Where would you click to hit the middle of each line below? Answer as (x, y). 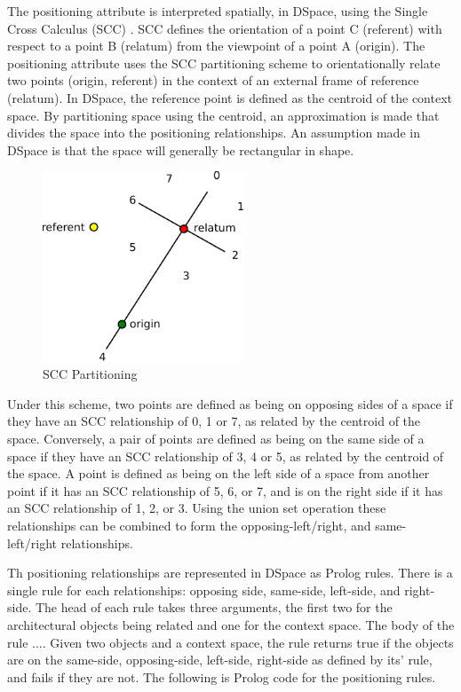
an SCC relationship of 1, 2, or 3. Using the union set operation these (197, 508)
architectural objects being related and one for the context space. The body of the (231, 625)
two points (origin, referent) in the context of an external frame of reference (213, 80)
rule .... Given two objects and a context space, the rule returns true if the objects (230, 642)
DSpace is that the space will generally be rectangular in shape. (181, 149)
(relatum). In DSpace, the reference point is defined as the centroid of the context (230, 97)
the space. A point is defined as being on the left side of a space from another (219, 473)
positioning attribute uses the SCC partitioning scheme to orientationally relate (224, 63)
